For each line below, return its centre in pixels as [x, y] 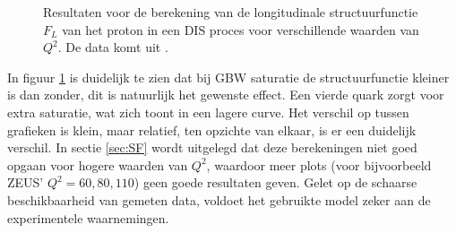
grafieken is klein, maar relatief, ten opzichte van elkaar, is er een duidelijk [212, 129]
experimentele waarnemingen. [88, 217]
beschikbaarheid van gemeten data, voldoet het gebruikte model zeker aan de [219, 199]
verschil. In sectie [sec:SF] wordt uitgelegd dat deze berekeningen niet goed [212, 147]
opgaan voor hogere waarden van [98, 164]
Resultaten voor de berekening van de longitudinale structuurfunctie [231, 12]
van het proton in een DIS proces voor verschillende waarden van [241, 29]
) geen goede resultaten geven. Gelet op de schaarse [275, 182]
